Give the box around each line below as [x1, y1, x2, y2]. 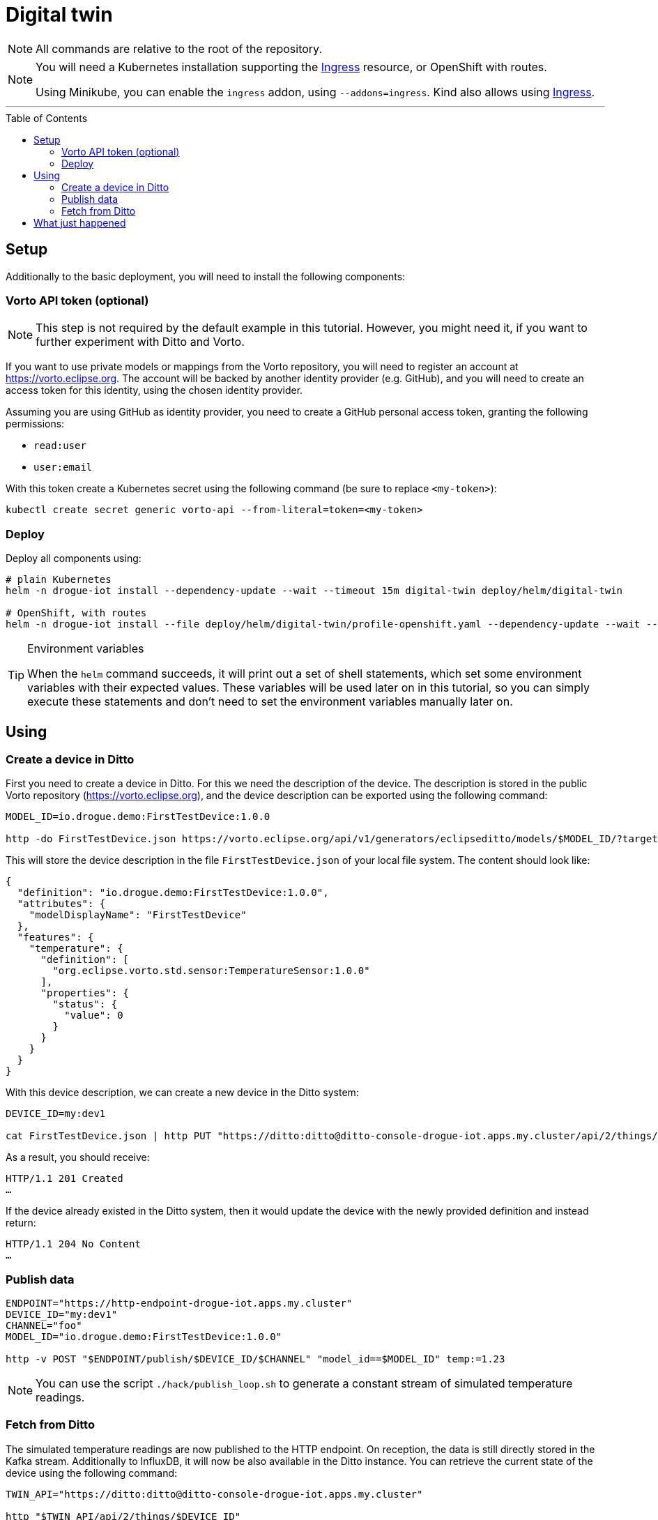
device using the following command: [6, 1466, 178, 1479]
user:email [33, 462, 93, 473]
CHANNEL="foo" [6, 1320, 82, 1332]
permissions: [6, 418, 65, 430]
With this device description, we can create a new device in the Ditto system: [6, 1086, 359, 1099]
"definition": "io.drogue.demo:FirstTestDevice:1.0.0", [17, 887, 329, 899]
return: [6, 1217, 36, 1229]
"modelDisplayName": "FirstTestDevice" [29, 909, 247, 921]
